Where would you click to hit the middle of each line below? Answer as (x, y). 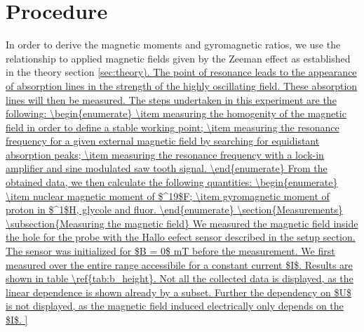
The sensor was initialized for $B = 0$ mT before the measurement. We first (170, 251)
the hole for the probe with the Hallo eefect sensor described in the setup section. (181, 237)
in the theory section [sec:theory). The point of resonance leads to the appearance (181, 72)
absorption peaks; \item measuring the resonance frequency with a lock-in (165, 154)
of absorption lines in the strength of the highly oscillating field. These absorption (182, 85)
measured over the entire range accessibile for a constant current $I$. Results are (179, 264)
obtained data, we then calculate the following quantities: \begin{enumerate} (172, 182)
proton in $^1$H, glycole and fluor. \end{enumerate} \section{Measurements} (174, 210)
